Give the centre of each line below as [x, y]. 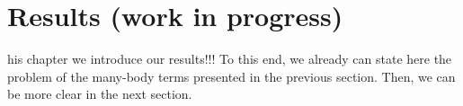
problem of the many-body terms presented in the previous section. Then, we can [231, 76]
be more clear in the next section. [100, 94]
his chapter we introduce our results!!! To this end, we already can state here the [230, 59]
